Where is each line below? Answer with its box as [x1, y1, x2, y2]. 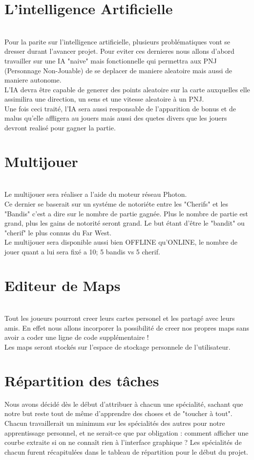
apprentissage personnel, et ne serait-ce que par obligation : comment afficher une [4, 427, 249, 438]
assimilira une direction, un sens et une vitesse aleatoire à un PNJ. [4, 94, 204, 104]
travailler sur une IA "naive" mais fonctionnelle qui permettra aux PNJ [4, 55, 217, 65]
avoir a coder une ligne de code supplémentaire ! [4, 332, 149, 342]
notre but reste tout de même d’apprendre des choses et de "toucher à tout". [4, 408, 233, 418]
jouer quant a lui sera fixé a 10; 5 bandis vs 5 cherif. [4, 246, 160, 256]
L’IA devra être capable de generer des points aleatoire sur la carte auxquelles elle [4, 84, 250, 94]
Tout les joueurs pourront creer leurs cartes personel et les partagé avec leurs [4, 313, 235, 323]
